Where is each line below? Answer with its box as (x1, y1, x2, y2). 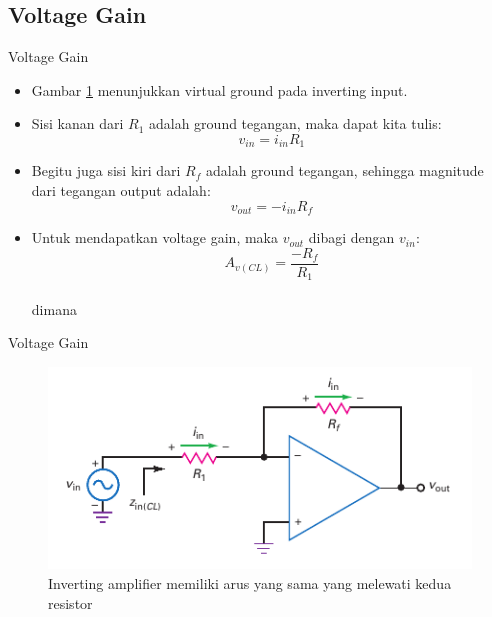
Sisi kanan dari (31, 113, 124, 134)
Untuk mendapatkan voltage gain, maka (31, 227, 278, 248)
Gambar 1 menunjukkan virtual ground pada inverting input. (31, 79, 408, 100)
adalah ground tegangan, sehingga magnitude (205, 160, 484, 181)
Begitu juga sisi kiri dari (31, 160, 181, 181)
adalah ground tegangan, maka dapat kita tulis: (148, 113, 442, 134)
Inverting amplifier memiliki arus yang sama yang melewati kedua (48, 572, 452, 593)
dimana (31, 298, 77, 319)
